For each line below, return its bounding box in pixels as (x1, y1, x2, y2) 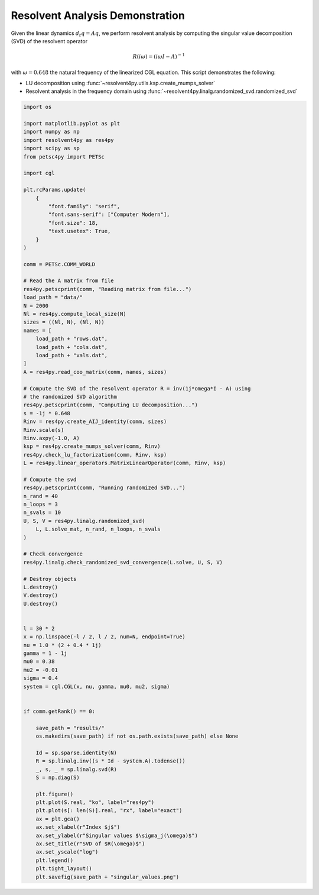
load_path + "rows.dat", (35, 335, 108, 343)
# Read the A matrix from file (23, 277, 115, 284)
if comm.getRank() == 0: (23, 707, 96, 715)
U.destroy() (23, 600, 58, 607)
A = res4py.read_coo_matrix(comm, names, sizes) (23, 369, 167, 375)
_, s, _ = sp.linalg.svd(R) (35, 766, 118, 773)
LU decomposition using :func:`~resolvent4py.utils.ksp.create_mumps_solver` (25, 79, 216, 86)
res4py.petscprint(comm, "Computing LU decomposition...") (23, 402, 198, 408)
